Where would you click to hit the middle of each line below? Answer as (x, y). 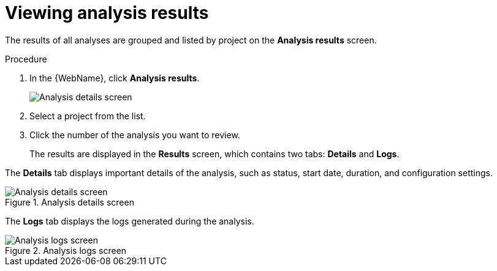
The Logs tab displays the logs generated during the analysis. (130, 221)
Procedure (26, 59)
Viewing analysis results (107, 13)
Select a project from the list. (88, 116)
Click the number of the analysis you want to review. (135, 135)
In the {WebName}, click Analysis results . (115, 78)
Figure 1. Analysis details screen (70, 202)
